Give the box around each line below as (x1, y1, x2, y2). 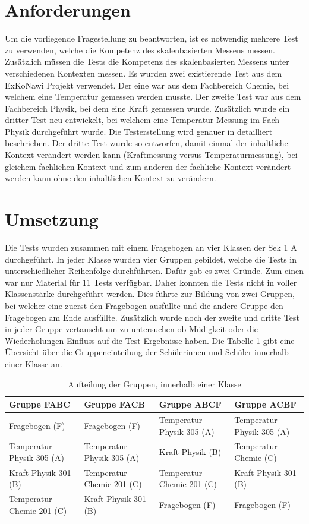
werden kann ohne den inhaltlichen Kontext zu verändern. (5, 172, 216, 184)
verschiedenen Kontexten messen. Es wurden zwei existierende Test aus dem (5, 67, 282, 79)
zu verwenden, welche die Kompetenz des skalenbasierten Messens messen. (5, 43, 275, 56)
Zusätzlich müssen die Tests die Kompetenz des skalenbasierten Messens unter (5, 55, 289, 68)
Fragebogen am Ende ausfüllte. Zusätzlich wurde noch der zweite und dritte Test (5, 311, 299, 323)
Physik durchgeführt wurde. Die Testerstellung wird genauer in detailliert (5, 125, 273, 137)
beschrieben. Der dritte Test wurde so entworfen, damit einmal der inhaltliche (5, 137, 288, 149)
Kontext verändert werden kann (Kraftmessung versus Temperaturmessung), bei (5, 149, 298, 161)
